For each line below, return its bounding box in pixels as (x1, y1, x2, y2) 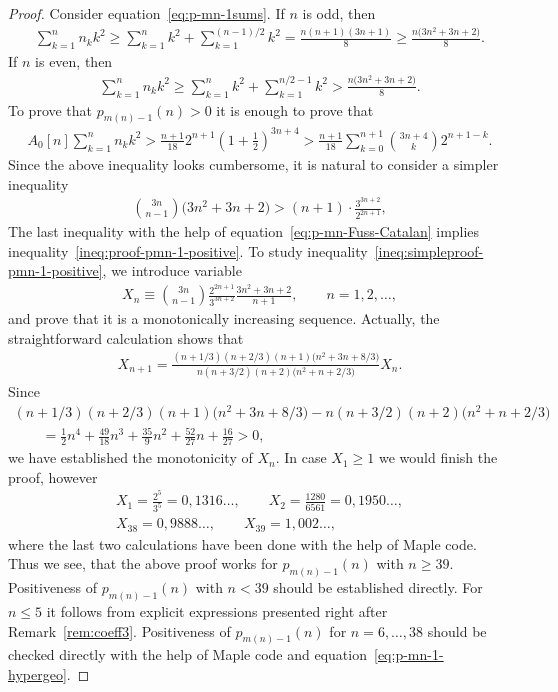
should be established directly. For (273, 577, 483, 598)
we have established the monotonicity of (8, 447, 253, 468)
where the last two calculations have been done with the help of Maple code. (8, 533, 477, 554)
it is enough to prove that (216, 99, 374, 120)
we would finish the (378, 447, 498, 468)
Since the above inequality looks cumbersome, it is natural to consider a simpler (8, 153, 499, 174)
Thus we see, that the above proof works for (8, 553, 278, 574)
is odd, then (302, 3, 376, 23)
